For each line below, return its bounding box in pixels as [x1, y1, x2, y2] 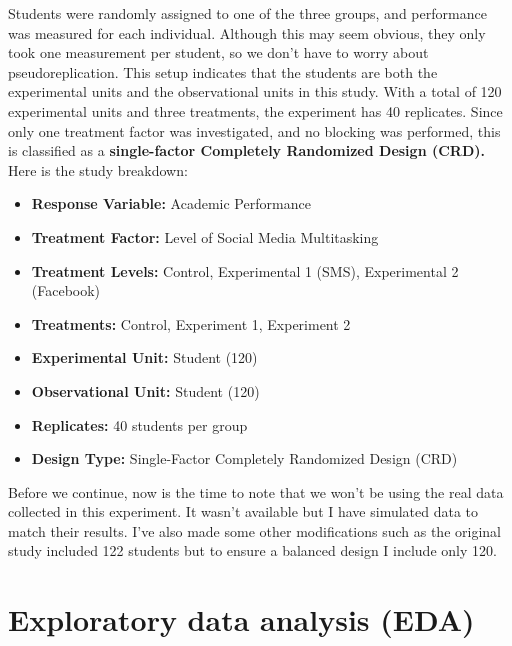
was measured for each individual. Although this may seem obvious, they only [8, 22, 486, 43]
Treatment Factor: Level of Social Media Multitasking [31, 226, 379, 247]
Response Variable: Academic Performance [31, 193, 311, 214]
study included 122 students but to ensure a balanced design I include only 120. [8, 540, 497, 561]
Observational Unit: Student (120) [31, 380, 260, 401]
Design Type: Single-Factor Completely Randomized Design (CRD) [31, 448, 458, 469]
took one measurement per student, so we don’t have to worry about [8, 42, 429, 63]
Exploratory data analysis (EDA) [8, 599, 475, 640]
